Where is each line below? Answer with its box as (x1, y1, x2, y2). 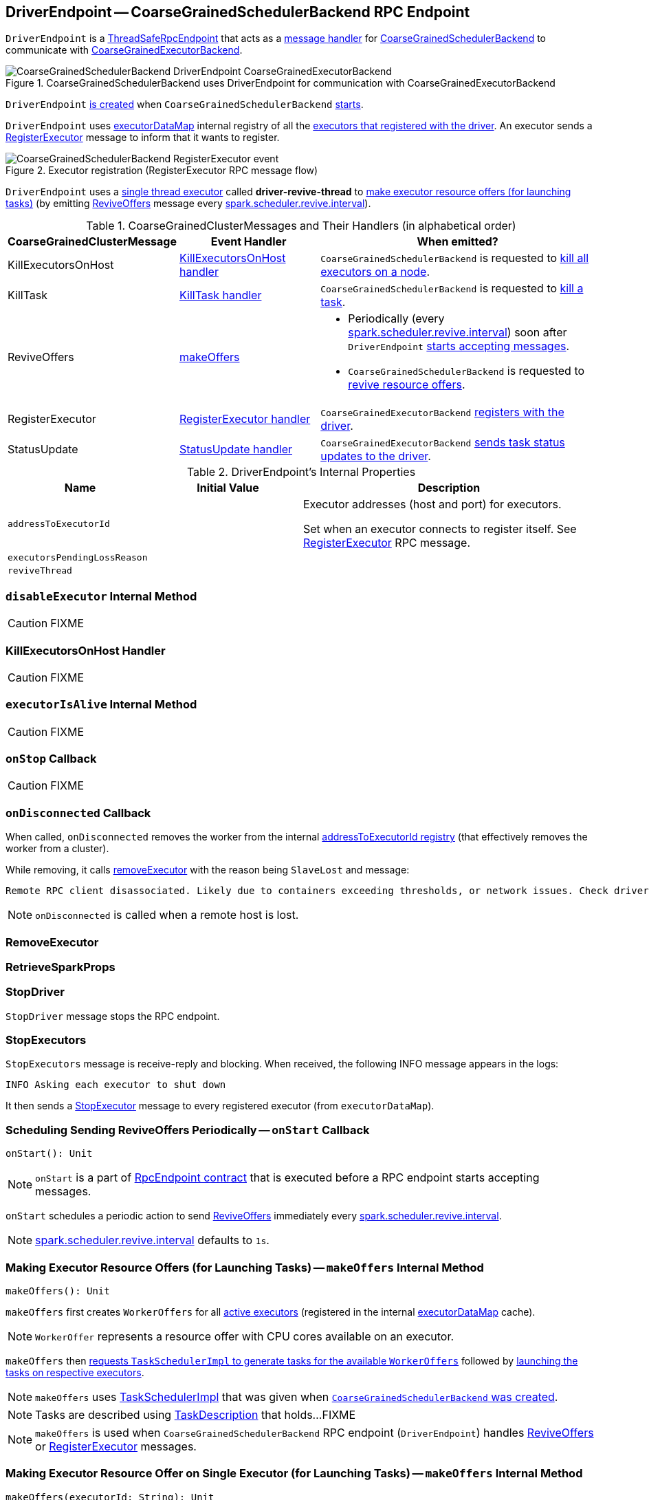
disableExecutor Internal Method (5, 589, 197, 603)
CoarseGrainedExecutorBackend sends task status (320, 435, 565, 450)
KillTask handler (179, 288, 262, 303)
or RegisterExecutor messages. (35, 1439, 197, 1453)
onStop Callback (5, 752, 97, 766)
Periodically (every (348, 312, 445, 326)
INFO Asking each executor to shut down (5, 1079, 226, 1091)
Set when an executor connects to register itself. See (303, 522, 577, 536)
